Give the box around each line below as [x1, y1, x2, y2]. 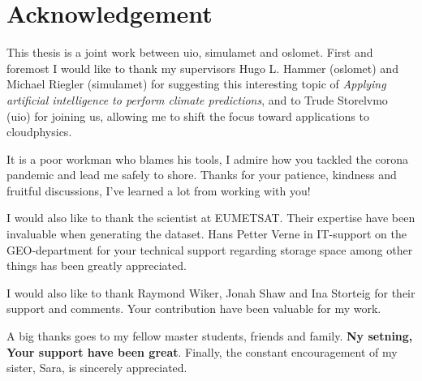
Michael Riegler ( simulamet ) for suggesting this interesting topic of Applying [6, 75, 386, 92]
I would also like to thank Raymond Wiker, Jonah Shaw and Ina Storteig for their [6, 284, 416, 301]
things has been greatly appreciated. [6, 257, 187, 274]
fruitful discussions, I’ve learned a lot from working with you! [6, 182, 311, 199]
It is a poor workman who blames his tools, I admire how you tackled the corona [6, 150, 409, 167]
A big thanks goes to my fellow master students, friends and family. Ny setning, [6, 327, 413, 345]
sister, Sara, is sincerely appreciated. [6, 359, 187, 376]
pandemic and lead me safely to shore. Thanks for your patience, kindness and [6, 166, 397, 183]
